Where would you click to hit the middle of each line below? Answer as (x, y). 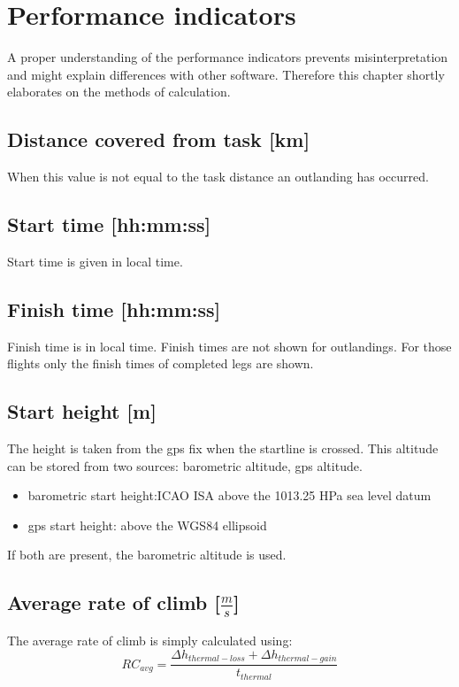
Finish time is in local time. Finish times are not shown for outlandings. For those (229, 346)
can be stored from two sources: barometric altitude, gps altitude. (185, 465)
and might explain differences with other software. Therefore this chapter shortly (226, 74)
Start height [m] (82, 411)
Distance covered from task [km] (159, 139)
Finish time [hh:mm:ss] (114, 309)
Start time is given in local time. (95, 261)
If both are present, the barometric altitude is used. (147, 555)
